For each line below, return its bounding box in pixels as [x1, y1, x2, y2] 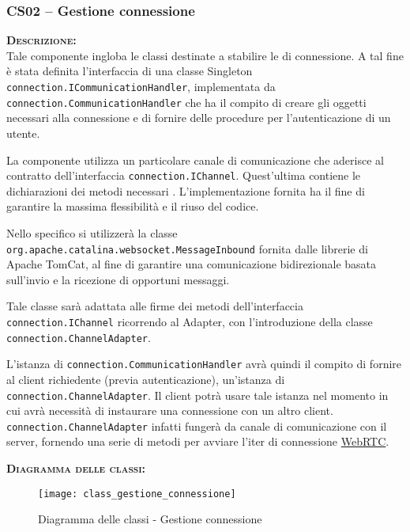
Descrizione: [6, 32, 77, 48]
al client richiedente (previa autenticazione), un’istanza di [6, 370, 285, 387]
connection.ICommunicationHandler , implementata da [6, 78, 276, 94]
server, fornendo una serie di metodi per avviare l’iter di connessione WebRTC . [6, 433, 389, 450]
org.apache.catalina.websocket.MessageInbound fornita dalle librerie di [6, 240, 368, 256]
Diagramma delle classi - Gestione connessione [38, 511, 262, 527]
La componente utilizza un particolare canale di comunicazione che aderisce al [6, 151, 384, 168]
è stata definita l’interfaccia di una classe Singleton [6, 63, 253, 79]
